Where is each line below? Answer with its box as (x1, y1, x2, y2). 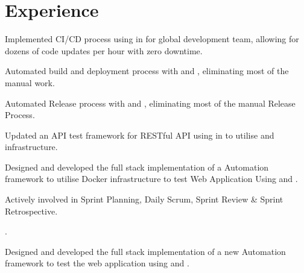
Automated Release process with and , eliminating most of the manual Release (5, 96, 296, 109)
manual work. (5, 76, 55, 89)
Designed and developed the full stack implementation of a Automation (5, 160, 269, 173)
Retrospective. (5, 204, 58, 217)
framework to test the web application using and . (5, 257, 189, 269)
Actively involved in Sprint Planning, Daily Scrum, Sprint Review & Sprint (5, 193, 283, 206)
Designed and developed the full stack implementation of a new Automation (5, 245, 286, 257)
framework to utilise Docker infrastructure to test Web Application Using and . (5, 172, 298, 185)
